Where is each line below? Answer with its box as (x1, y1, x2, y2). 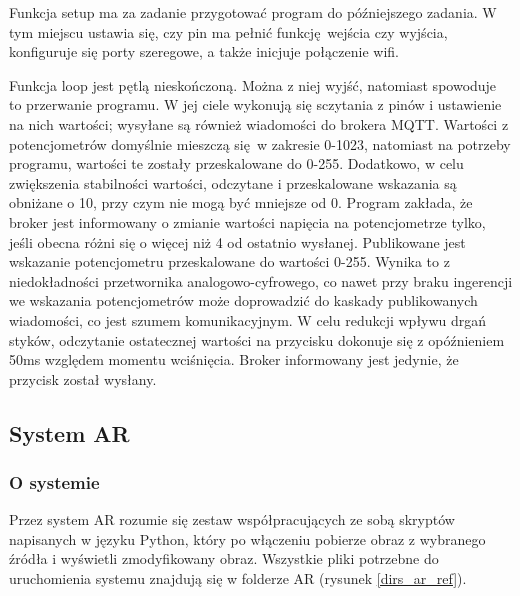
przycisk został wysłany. (9, 368, 157, 389)
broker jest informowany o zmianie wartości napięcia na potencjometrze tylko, (9, 211, 486, 232)
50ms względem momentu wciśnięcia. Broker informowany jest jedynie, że (9, 349, 459, 370)
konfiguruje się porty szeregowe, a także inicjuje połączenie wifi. (9, 41, 399, 62)
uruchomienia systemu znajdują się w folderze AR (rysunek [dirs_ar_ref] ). (9, 568, 467, 589)
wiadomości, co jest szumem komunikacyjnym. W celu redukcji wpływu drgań (9, 309, 487, 330)
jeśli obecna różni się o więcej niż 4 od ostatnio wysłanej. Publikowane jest (9, 231, 466, 252)
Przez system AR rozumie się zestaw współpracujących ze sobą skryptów (9, 509, 455, 530)
